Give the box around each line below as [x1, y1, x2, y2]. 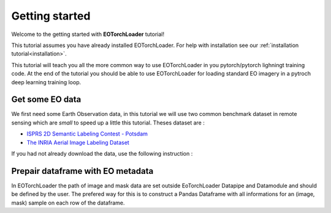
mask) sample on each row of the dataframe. [11, 199, 125, 206]
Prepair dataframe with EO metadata [11, 165, 154, 176]
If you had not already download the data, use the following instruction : [11, 150, 193, 157]
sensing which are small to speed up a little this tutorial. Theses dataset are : [11, 119, 205, 126]
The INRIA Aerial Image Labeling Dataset [26, 139, 130, 146]
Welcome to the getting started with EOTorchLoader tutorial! [11, 31, 165, 38]
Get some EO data [11, 95, 82, 105]
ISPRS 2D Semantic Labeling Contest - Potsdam [26, 130, 148, 137]
